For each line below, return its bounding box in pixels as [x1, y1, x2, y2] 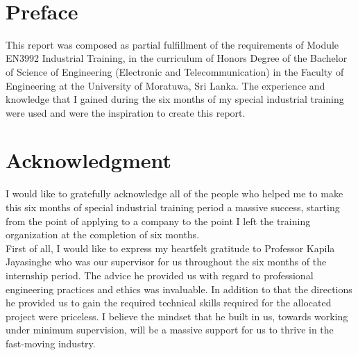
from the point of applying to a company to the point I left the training [6, 213, 311, 228]
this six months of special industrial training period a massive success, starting [6, 200, 340, 214]
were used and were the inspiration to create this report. [6, 105, 246, 119]
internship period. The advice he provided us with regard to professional [6, 267, 314, 282]
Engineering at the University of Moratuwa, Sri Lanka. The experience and [6, 78, 325, 92]
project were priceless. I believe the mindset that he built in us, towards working [6, 308, 348, 323]
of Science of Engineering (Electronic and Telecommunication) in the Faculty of [6, 64, 344, 79]
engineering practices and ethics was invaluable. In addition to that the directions [6, 281, 352, 296]
